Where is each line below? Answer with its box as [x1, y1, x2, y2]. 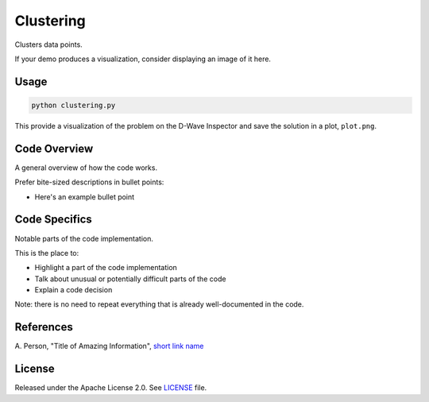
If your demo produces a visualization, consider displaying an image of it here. [14, 54, 272, 64]
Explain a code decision [34, 285, 113, 295]
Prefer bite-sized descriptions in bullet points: [14, 177, 164, 187]
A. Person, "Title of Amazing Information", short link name [14, 342, 204, 351]
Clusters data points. [14, 40, 83, 49]
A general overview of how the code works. [14, 163, 158, 172]
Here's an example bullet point [34, 191, 135, 202]
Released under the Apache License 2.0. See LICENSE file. [14, 383, 207, 392]
